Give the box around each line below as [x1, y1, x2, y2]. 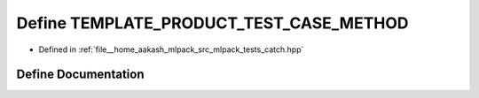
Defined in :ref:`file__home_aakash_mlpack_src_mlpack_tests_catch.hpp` [38, 44, 304, 55]
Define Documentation [16, 67, 145, 82]
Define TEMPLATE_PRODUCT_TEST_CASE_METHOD [16, 13, 409, 33]
